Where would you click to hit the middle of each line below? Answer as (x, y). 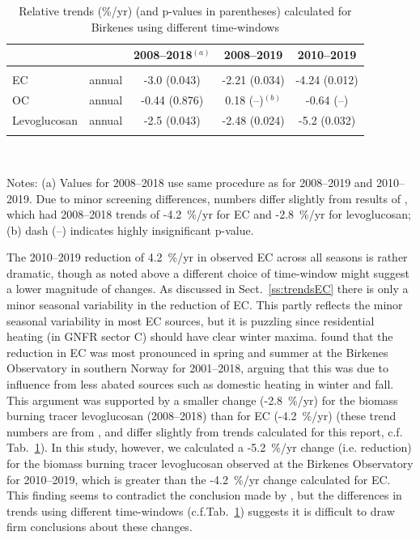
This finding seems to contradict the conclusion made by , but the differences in (204, 495)
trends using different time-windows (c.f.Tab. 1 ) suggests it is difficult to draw (201, 510)
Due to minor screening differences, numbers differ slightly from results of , (222, 198)
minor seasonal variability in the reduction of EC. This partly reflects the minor (205, 305)
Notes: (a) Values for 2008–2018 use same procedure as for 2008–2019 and (190, 182)
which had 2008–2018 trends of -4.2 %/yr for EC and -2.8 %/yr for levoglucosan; (209, 214)
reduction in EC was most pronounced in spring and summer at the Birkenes (197, 352)
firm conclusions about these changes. (100, 527)
